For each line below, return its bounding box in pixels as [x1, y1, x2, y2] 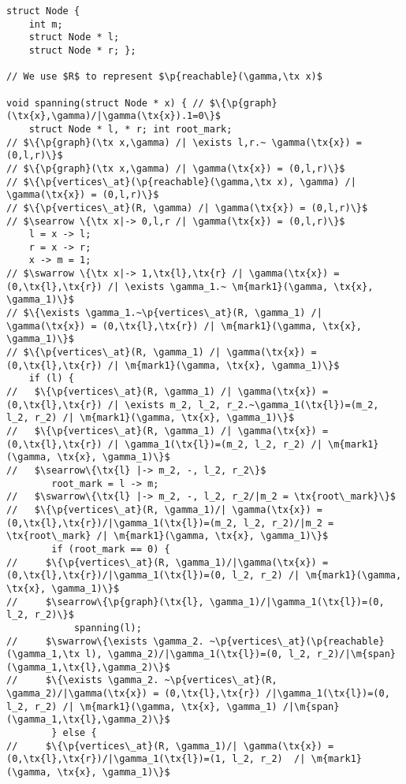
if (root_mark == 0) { [51, 543, 170, 555]
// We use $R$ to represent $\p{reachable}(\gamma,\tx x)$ [6, 71, 322, 83]
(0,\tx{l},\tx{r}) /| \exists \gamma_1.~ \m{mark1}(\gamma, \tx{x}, [6, 281, 374, 292]
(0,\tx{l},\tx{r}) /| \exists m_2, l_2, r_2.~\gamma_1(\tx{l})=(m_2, [6, 399, 379, 411]
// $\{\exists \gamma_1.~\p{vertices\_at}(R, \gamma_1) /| [6, 307, 322, 319]
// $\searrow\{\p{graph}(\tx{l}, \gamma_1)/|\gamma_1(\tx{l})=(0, [6, 596, 385, 608]
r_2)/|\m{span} [316, 648, 396, 660]
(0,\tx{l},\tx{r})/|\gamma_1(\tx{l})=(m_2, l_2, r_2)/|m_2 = [6, 517, 334, 529]
